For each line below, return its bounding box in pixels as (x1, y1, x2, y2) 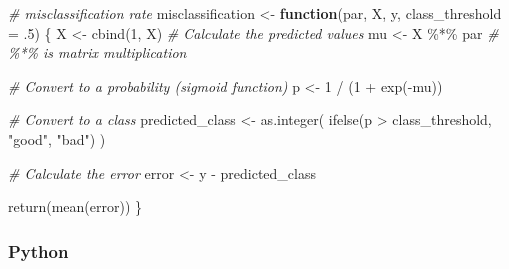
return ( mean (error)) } (8, 196, 143, 217)
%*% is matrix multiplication (8, 42, 187, 63)
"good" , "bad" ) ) (8, 128, 106, 149)
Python (8, 238, 69, 263)
